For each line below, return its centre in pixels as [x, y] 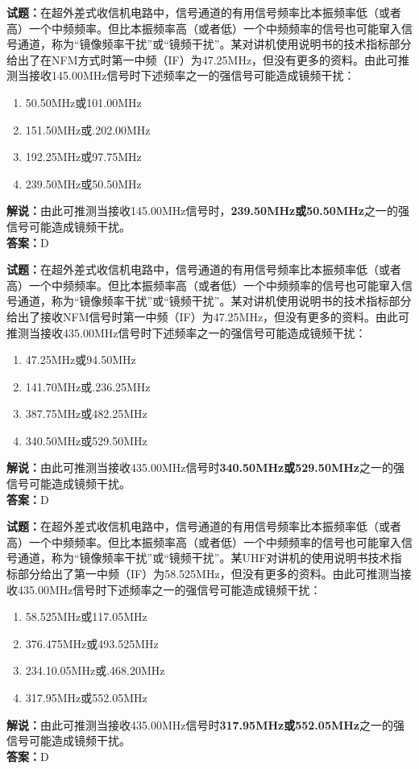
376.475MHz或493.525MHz [92, 643]
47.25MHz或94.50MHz [81, 360]
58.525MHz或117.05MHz [86, 616]
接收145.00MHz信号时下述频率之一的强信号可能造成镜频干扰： [192, 75]
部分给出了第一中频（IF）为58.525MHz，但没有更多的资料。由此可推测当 [209, 574]
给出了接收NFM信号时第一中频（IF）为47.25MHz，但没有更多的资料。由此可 [208, 316]
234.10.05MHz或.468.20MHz [95, 670]
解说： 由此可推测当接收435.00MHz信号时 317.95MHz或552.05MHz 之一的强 [205, 724]
